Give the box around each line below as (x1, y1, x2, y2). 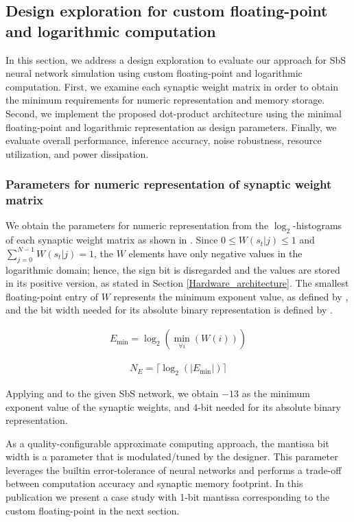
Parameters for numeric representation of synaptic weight (5, 176, 332, 193)
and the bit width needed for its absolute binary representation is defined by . (5, 302, 333, 317)
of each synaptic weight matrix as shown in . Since (5, 233, 218, 247)
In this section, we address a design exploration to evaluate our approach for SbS (5, 52, 346, 67)
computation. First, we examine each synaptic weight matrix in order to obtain (5, 79, 339, 93)
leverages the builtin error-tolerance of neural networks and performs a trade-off (5, 462, 342, 477)
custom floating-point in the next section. (5, 503, 180, 517)
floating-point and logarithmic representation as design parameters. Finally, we (5, 119, 337, 134)
